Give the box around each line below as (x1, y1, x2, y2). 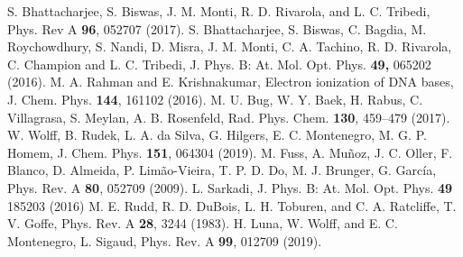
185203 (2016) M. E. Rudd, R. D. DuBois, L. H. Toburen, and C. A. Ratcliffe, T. (7, 196, 457, 215)
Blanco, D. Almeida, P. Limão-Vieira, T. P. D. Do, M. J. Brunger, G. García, (7, 161, 437, 179)
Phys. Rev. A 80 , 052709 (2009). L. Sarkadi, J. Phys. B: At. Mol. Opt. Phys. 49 (7, 178, 453, 197)
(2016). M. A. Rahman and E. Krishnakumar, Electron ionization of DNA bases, (7, 72, 454, 91)
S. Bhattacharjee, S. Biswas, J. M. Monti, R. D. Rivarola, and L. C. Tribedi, (7, 2, 431, 20)
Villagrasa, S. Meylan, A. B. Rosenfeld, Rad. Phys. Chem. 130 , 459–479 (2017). (7, 107, 450, 126)
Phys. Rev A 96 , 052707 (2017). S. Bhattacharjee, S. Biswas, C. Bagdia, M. (7, 19, 427, 38)
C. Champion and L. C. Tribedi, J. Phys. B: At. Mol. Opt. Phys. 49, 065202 (7, 54, 431, 73)
